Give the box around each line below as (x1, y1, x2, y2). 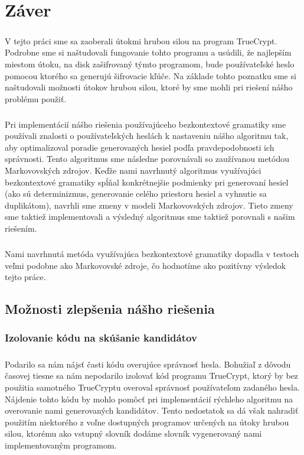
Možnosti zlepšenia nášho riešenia (5, 300, 215, 318)
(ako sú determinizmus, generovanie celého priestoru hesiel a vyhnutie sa (5, 187, 267, 200)
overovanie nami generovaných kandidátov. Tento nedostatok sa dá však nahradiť (5, 404, 299, 417)
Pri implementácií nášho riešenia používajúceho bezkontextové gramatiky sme (5, 118, 286, 130)
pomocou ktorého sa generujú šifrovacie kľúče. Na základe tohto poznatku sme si (5, 69, 296, 82)
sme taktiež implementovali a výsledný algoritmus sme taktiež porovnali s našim (5, 210, 295, 223)
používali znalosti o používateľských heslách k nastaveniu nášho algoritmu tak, (5, 129, 289, 142)
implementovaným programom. (5, 438, 117, 451)
